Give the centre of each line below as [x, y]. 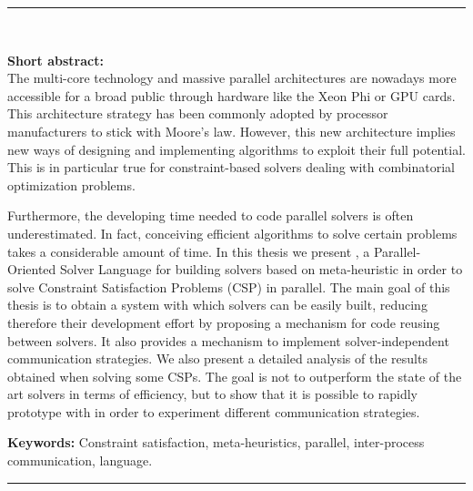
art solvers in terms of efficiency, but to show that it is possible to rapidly [213, 394]
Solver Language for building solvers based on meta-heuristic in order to [261, 269]
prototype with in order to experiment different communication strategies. [214, 411]
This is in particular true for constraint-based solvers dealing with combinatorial [231, 167]
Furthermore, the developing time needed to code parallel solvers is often [211, 215]
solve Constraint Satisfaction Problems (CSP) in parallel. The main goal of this [229, 286]
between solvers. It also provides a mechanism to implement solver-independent [228, 340]
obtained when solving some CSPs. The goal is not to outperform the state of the [235, 376]
